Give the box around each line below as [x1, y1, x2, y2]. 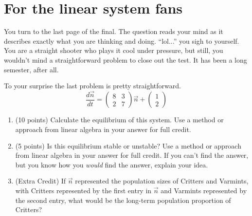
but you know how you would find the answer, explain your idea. [15, 159, 208, 169]
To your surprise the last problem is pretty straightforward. [4, 81, 181, 91]
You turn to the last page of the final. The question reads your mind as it [4, 26, 223, 36]
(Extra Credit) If [15, 176, 66, 186]
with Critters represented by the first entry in [15, 185, 152, 195]
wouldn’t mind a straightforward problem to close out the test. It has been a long [4, 54, 247, 65]
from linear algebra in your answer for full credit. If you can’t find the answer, [15, 150, 249, 160]
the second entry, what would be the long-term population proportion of [15, 195, 231, 205]
